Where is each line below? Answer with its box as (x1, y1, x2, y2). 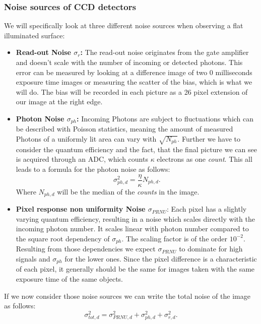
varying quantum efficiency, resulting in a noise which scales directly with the (16, 213, 255, 224)
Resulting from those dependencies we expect (16, 243, 156, 254)
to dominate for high (179, 243, 243, 254)
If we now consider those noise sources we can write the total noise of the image (4, 290, 250, 301)
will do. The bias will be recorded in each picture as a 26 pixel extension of (16, 86, 248, 97)
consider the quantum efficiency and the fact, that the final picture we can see (16, 144, 257, 154)
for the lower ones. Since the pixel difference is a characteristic (64, 253, 257, 264)
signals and (16, 253, 50, 264)
